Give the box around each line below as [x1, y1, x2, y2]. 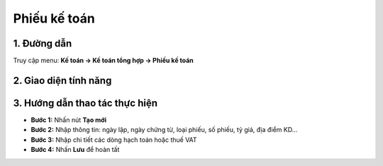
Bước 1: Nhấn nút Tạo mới [30, 115, 106, 124]
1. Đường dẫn [13, 37, 72, 49]
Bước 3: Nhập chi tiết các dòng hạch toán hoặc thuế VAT [30, 135, 198, 144]
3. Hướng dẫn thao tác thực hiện [13, 97, 157, 109]
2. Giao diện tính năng [13, 74, 112, 86]
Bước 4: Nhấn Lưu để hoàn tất [30, 146, 120, 154]
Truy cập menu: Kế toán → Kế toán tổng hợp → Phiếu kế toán [13, 57, 194, 65]
